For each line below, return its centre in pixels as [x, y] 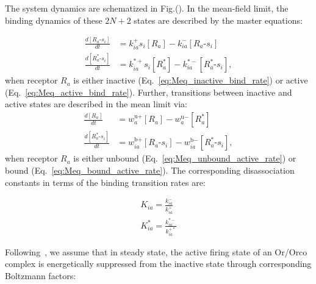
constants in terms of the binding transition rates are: [105, 182]
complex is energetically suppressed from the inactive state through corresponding [158, 264]
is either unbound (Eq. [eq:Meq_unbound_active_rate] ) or [185, 158]
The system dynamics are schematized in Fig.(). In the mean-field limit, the [147, 8]
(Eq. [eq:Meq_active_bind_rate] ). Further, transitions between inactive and [149, 92]
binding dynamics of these [54, 20]
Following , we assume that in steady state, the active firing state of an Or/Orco [156, 251]
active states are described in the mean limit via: [96, 104]
